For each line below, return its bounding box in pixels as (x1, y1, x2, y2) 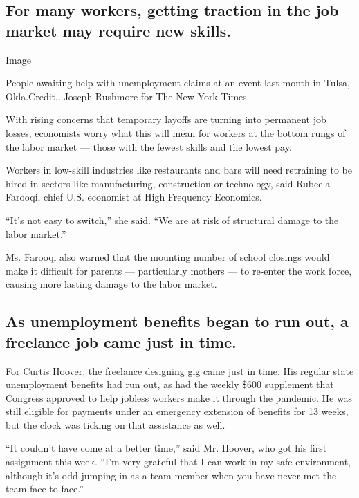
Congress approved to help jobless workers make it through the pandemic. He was (6, 390, 353, 405)
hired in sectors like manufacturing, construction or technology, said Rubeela (6, 176, 331, 190)
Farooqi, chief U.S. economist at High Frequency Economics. (6, 190, 262, 204)
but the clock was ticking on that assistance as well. (6, 417, 225, 432)
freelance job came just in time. (6, 331, 237, 352)
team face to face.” (6, 481, 84, 496)
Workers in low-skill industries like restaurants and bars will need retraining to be (6, 163, 352, 177)
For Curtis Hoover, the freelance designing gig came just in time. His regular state (6, 363, 354, 378)
